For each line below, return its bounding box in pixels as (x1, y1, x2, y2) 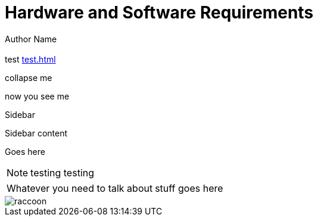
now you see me (5, 91, 70, 102)
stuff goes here (155, 182, 223, 195)
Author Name (5, 33, 57, 44)
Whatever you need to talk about (7, 182, 153, 195)
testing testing (30, 167, 95, 179)
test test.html (5, 54, 56, 65)
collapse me (5, 73, 52, 83)
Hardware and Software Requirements (5, 2, 314, 23)
